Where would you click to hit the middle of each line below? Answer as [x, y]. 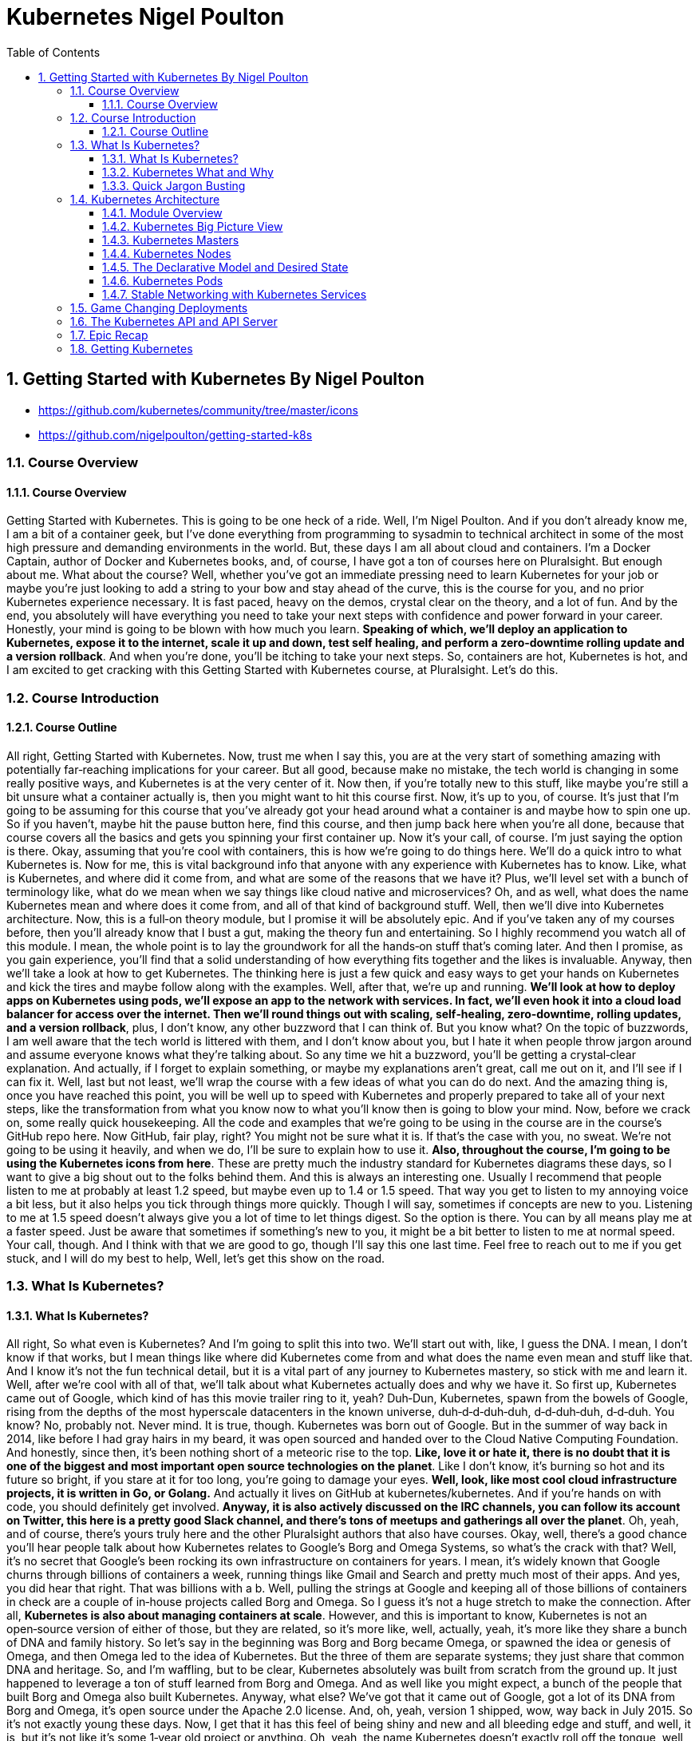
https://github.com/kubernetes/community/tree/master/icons [198, 410]
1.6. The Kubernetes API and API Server [174, 321]
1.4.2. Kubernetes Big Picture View [193, 226]
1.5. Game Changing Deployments [159, 307]
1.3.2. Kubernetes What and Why [188, 172]
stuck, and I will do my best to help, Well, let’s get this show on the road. [196, 1258]
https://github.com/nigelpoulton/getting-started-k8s [176, 434]
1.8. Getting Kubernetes [132, 348]
